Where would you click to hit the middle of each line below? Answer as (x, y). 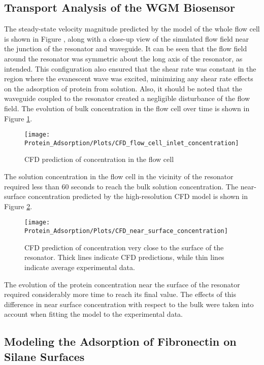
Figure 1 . (18, 118)
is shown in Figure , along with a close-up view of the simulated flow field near (127, 38)
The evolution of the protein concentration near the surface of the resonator (122, 284)
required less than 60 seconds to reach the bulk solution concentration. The (121, 186)
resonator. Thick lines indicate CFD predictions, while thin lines (124, 257)
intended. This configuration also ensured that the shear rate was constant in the (130, 68)
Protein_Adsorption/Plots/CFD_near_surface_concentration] (126, 231)
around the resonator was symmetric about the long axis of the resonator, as (123, 58)
